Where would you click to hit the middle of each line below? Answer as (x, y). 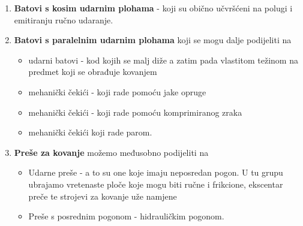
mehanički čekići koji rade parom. (90, 132)
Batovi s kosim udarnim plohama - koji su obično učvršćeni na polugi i (153, 8)
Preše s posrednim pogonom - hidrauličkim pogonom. (126, 216)
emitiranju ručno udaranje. (64, 19)
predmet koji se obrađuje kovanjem (93, 72)
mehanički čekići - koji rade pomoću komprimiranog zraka (135, 112)
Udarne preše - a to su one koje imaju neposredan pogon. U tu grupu (156, 172)
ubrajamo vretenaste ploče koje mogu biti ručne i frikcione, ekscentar (156, 184)
